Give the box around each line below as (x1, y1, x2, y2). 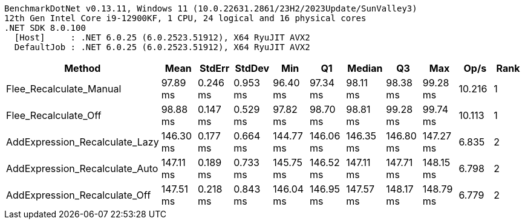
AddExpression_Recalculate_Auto (6, 162, 158, 174)
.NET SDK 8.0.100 (4, 23, 86, 33)
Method (64, 62, 101, 74)
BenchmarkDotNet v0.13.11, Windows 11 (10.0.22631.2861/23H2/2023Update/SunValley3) (4, 4, 417, 13)
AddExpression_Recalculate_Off (6, 189, 151, 201)
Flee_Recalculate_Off (6, 109, 102, 121)
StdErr (200, 62, 230, 74)
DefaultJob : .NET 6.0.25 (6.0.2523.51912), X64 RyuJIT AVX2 (14, 42, 310, 52)
